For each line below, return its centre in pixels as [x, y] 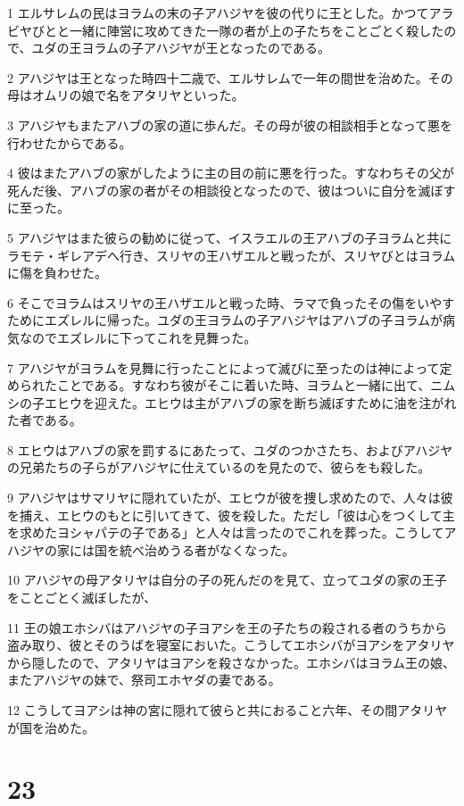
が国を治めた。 [51, 727]
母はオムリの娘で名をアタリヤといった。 [126, 95]
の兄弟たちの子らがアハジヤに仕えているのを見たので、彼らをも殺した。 [219, 467]
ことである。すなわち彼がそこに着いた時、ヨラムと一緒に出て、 [244, 385]
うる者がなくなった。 [232, 549]
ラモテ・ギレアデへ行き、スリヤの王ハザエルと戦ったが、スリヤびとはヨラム [232, 255]
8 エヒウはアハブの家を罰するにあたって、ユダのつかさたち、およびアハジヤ [230, 449]
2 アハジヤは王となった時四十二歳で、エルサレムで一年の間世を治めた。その [230, 77]
